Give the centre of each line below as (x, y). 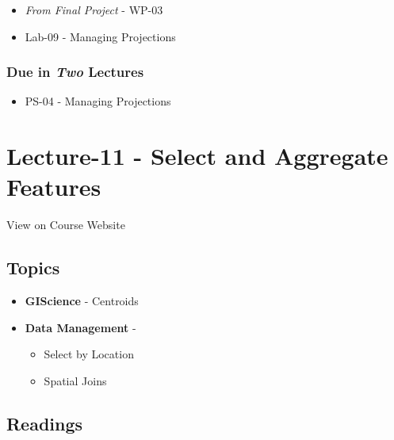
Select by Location (89, 354)
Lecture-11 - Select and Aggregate (197, 156)
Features (54, 187)
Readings (45, 423)
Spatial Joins (75, 380)
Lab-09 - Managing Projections (100, 36)
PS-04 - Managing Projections (98, 101)
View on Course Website (66, 225)
